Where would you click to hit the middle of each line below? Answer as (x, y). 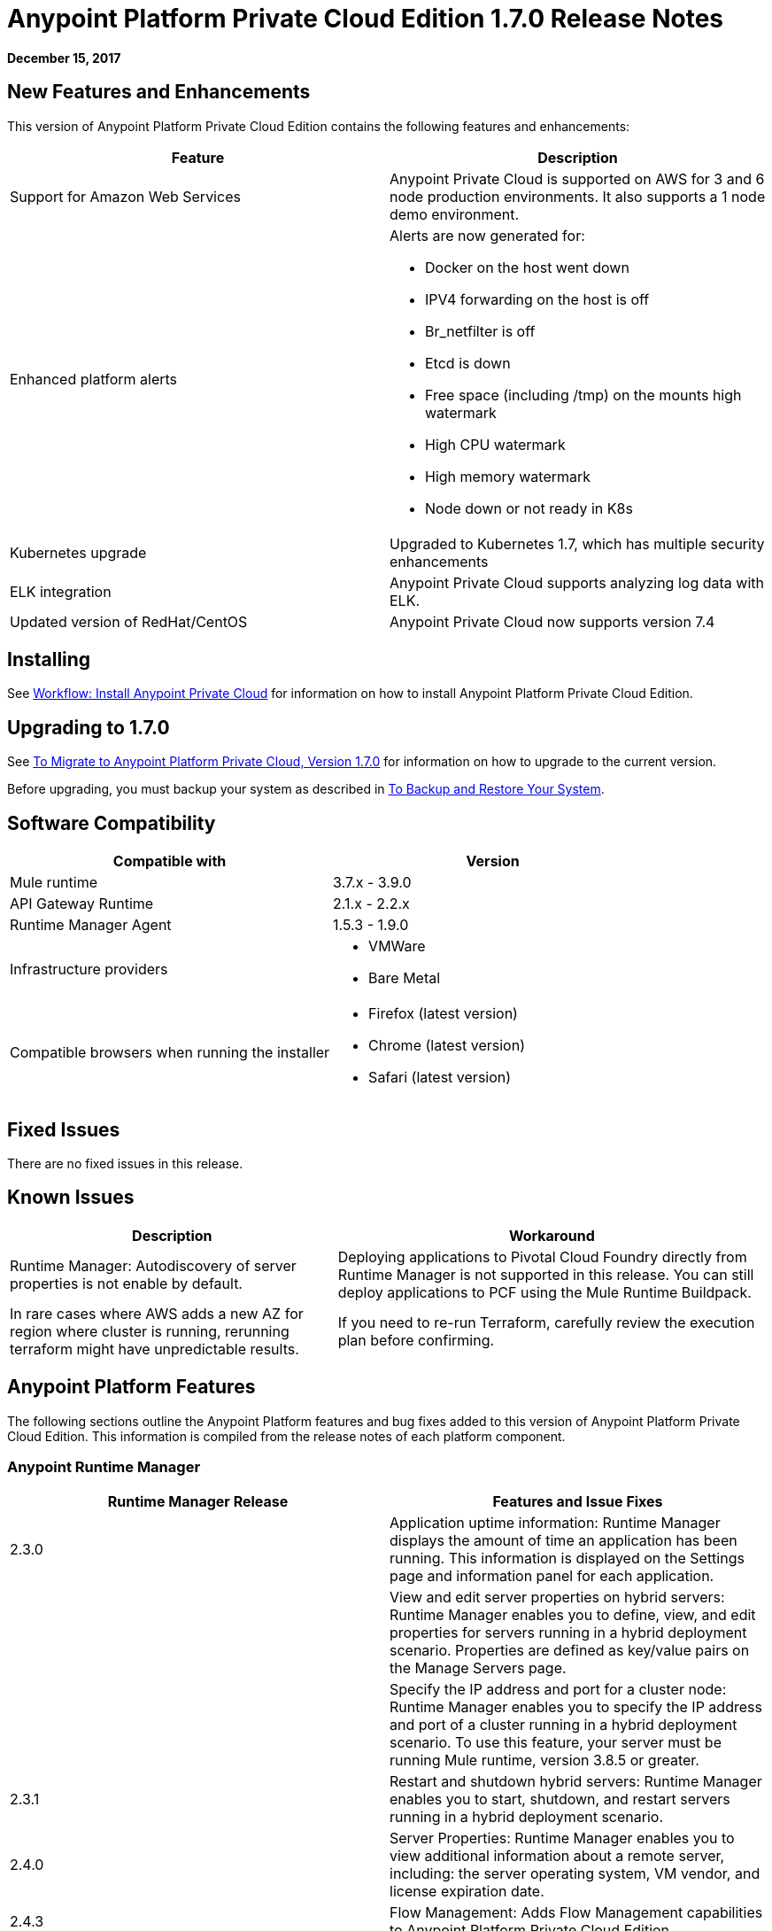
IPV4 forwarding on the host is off (537, 299)
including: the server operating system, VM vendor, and (575, 1874)
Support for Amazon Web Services (125, 196)
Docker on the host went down (527, 267)
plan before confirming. (416, 1340)
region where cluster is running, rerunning (150, 1331)
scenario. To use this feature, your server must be (556, 1743)
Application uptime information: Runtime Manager (555, 1523)
